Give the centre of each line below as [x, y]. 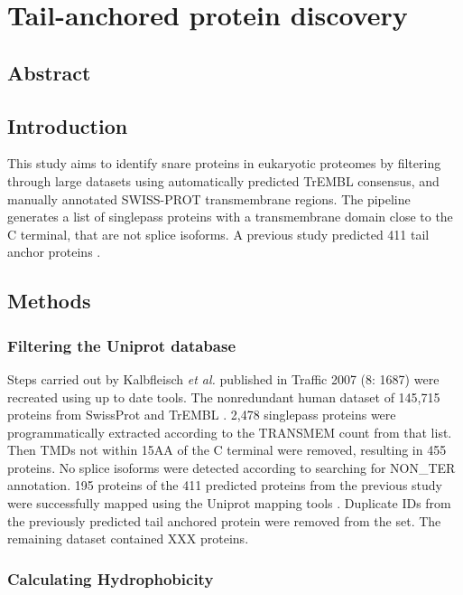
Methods [49, 301]
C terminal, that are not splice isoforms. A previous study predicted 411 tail [218, 234]
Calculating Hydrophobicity [111, 578]
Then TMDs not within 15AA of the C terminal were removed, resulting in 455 [227, 450]
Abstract [49, 72]
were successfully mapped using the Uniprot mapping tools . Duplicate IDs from [229, 503]
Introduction [68, 125]
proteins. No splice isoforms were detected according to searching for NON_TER [231, 467]
